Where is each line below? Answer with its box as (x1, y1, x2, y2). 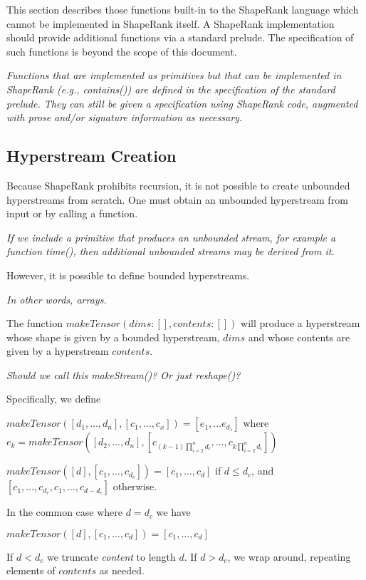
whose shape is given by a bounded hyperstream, (6, 329, 220, 344)
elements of (6, 563, 56, 578)
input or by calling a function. (6, 206, 138, 221)
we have (156, 504, 191, 519)
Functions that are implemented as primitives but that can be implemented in (6, 68, 342, 83)
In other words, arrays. (6, 291, 107, 306)
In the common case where (6, 504, 123, 519)
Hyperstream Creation (6, 145, 177, 167)
